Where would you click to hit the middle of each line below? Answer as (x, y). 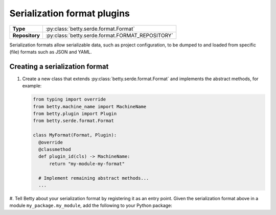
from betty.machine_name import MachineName (90, 106)
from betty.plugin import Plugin (75, 114)
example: (32, 86)
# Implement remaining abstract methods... (94, 178)
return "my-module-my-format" (87, 164)
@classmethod (55, 149)
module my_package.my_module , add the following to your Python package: (91, 206)
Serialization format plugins (70, 13)
